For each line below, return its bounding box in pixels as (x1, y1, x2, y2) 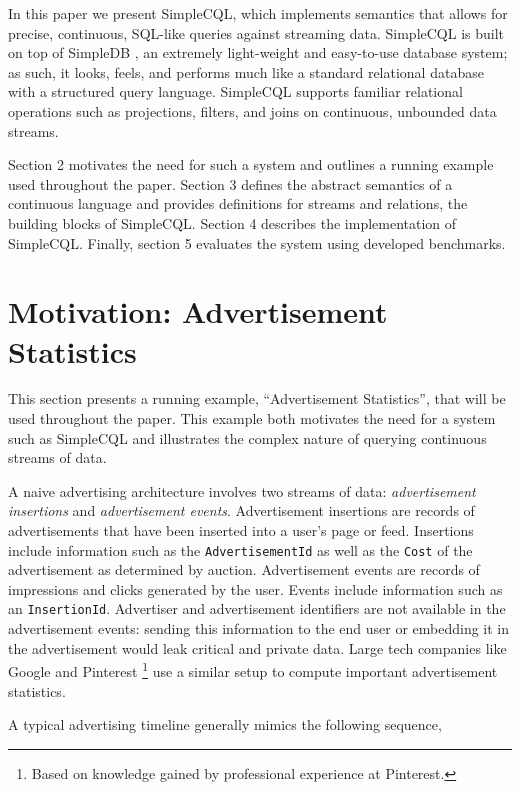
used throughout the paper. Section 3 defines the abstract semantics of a (8, 173, 453, 194)
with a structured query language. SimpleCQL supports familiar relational (8, 81, 463, 102)
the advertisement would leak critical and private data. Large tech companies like (8, 637, 507, 658)
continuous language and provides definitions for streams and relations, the (8, 193, 468, 214)
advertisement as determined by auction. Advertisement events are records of (8, 559, 480, 580)
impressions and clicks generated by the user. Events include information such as (8, 578, 503, 599)
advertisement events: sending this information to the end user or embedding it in (8, 618, 510, 639)
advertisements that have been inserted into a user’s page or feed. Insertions (8, 520, 474, 540)
